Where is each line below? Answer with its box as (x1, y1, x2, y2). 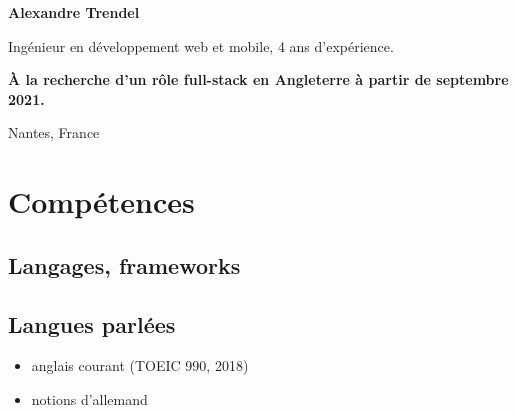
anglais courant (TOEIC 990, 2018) (31, 355, 249, 376)
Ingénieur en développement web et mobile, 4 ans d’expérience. (8, 35, 394, 56)
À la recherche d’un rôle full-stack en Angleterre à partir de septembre (8, 69, 509, 90)
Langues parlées (8, 308, 176, 339)
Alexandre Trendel (8, 2, 140, 22)
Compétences (8, 181, 195, 222)
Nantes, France (8, 122, 100, 143)
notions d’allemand (31, 388, 148, 409)
